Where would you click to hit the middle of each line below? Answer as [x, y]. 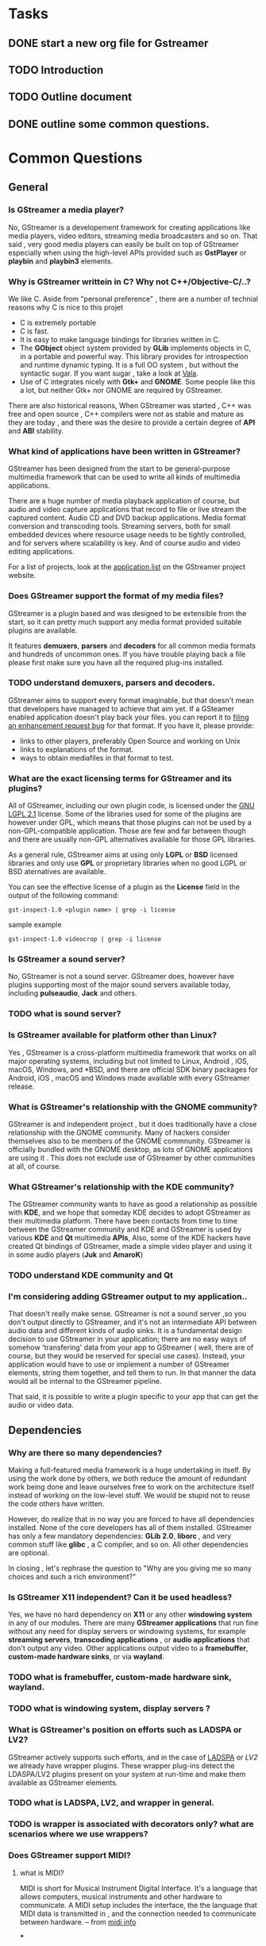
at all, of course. [35, 1166]
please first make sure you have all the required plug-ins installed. [116, 662]
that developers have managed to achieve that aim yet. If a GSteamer [121, 708]
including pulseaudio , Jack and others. [73, 993]
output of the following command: [64, 896]
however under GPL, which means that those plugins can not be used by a [130, 823]
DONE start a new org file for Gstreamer [108, 43]
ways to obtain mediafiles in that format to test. [97, 757]
